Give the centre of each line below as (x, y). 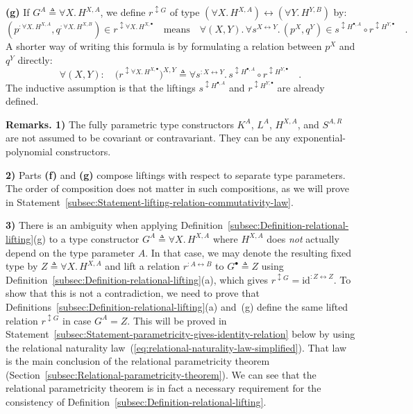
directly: (35, 59)
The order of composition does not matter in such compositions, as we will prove (177, 188)
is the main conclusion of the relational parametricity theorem (138, 361)
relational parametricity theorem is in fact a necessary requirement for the (163, 388)
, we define (123, 12)
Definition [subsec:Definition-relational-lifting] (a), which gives (137, 279)
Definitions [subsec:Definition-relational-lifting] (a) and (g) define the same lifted (177, 306)
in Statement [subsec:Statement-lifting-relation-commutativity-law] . (150, 201)
